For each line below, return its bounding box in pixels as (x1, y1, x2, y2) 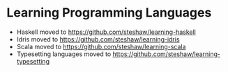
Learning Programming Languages (6, 5, 212, 21)
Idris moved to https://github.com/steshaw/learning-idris (16, 35, 180, 43)
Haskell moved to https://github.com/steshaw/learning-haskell (16, 28, 196, 36)
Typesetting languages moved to (16, 50, 112, 58)
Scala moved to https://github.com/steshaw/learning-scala (16, 42, 186, 51)
